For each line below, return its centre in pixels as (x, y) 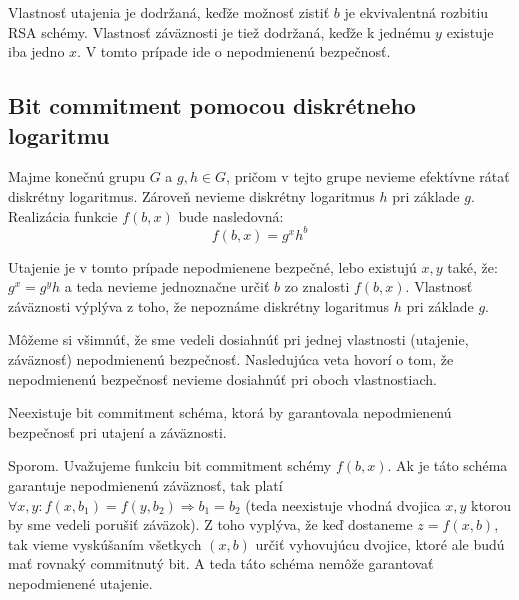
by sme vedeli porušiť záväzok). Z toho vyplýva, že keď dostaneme (210, 524)
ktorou (491, 504)
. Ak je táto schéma (447, 465)
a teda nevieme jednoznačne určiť (167, 286)
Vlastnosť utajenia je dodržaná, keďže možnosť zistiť (169, 12)
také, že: (472, 266)
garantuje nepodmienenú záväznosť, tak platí (145, 485)
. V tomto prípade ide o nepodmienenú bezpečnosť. (234, 51)
